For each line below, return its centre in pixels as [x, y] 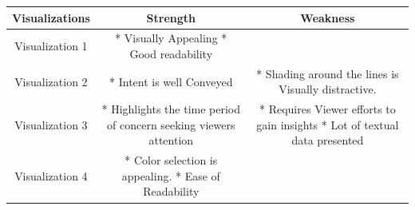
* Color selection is [171, 160]
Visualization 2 [51, 81]
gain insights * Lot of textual [328, 124]
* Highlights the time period [171, 109]
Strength [171, 17]
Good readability [171, 53]
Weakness [328, 17]
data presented [328, 140]
